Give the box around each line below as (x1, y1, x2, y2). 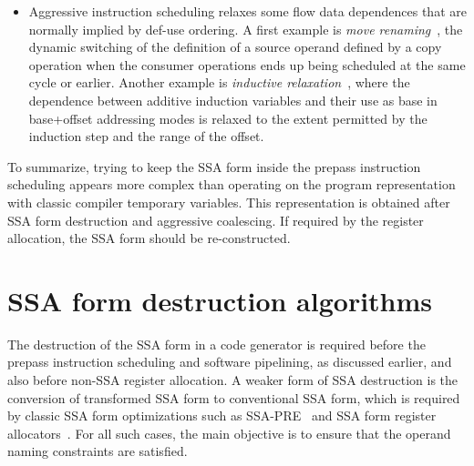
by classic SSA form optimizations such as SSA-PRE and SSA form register (7, 406, 437, 425)
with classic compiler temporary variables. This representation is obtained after (7, 192, 450, 211)
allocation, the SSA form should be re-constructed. (7, 228, 291, 248)
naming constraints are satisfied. (7, 441, 188, 461)
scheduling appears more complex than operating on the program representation (7, 175, 456, 194)
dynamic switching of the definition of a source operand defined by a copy (28, 37, 442, 56)
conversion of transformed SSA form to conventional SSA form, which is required (7, 388, 460, 407)
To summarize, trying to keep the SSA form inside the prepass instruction (7, 157, 421, 176)
